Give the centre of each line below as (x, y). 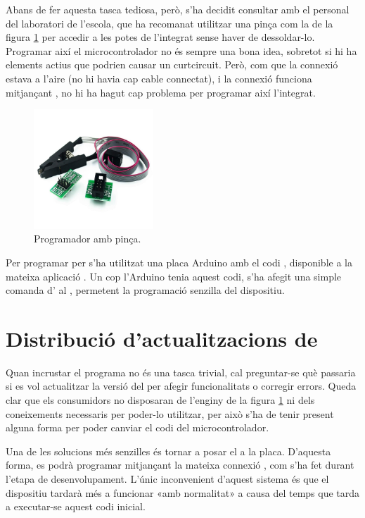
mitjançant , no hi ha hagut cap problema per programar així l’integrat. (161, 92)
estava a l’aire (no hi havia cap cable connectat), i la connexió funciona (159, 78)
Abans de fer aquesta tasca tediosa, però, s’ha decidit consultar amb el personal (178, 9)
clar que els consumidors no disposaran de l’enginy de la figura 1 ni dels (160, 400)
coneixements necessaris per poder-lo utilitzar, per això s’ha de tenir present (170, 413)
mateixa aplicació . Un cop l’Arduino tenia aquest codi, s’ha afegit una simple (174, 276)
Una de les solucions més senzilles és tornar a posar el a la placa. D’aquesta (168, 451)
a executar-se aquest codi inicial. (76, 506)
